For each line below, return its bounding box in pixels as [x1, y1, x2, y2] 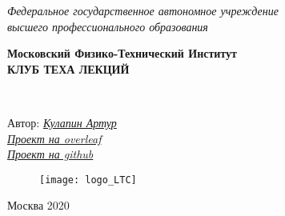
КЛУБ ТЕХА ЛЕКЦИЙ [7, 60, 130, 77]
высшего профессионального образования [7, 18, 208, 34]
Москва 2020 [7, 197, 70, 214]
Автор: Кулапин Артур [7, 114, 117, 130]
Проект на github [7, 146, 94, 162]
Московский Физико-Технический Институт [7, 45, 237, 62]
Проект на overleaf [7, 130, 102, 146]
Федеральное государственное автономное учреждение [7, 2, 279, 18]
